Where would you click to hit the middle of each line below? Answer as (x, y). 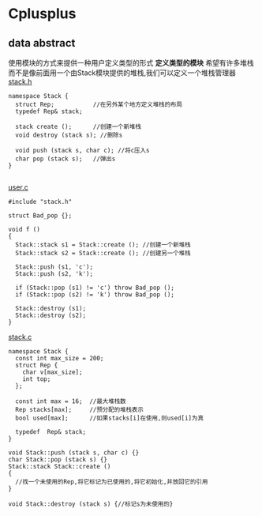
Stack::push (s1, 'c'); (54, 267)
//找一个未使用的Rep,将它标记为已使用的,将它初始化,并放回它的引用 (112, 482)
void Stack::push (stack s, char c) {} (74, 453)
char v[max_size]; (52, 372)
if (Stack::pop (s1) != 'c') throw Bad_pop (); (95, 288)
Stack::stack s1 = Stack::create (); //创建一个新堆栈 (103, 245)
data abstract (42, 43)
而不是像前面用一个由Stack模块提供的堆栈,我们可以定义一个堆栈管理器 (122, 73)
